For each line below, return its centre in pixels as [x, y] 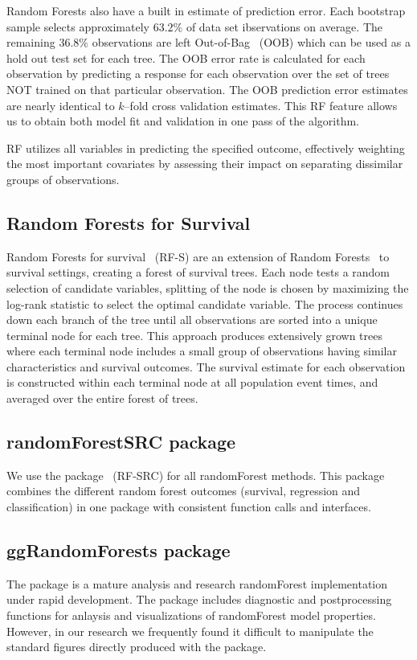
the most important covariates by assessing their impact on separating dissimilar [205, 164]
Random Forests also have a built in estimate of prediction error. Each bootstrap [206, 10]
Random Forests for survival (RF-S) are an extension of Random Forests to [198, 256]
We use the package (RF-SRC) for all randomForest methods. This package [196, 475]
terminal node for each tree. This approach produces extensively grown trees [195, 335]
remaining [31, 42]
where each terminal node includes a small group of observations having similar [202, 351]
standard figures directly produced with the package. [137, 647]
